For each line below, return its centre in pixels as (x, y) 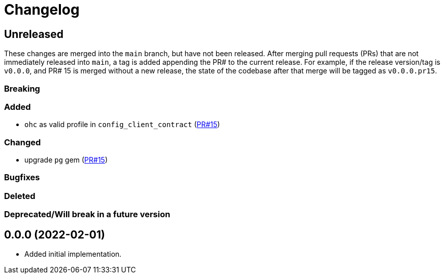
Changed (23, 142)
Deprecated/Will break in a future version (87, 214)
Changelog (42, 10)
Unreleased (34, 34)
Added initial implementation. (73, 254)
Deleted (20, 196)
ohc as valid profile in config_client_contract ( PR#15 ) (122, 125)
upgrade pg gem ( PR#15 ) (66, 160)
